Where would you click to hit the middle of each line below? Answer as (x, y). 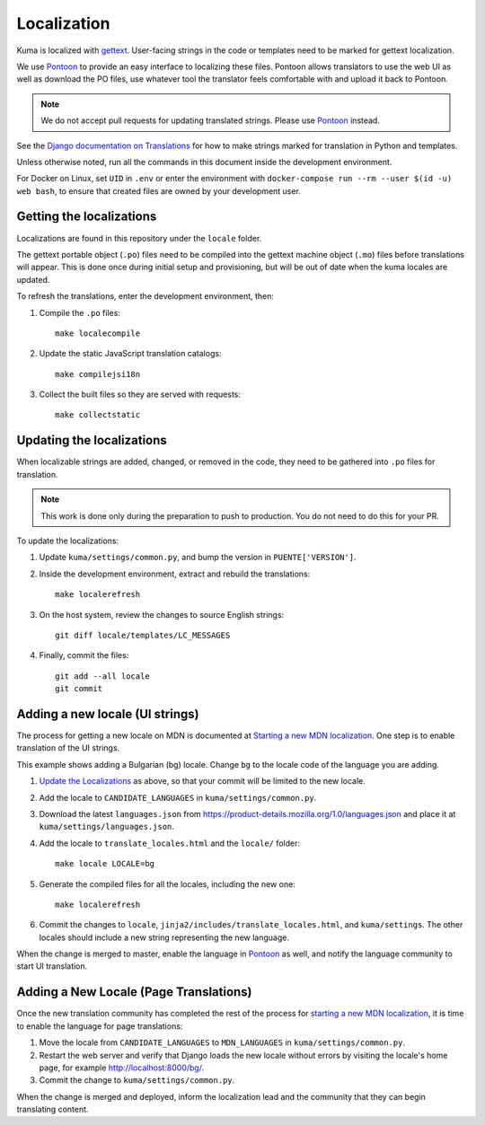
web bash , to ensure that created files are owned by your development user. (159, 191)
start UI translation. (52, 966)
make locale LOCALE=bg (105, 864)
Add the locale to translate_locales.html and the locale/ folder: (170, 843)
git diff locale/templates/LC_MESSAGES (143, 635)
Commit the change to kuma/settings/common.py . (137, 1080)
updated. (33, 279)
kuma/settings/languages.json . (107, 827)
